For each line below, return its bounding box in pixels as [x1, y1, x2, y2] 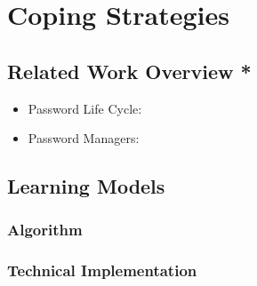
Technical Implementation [7, 259, 197, 282]
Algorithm [7, 218, 83, 241]
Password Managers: [28, 129, 140, 147]
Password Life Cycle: [28, 99, 142, 117]
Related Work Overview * [7, 57, 252, 84]
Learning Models [7, 172, 165, 200]
